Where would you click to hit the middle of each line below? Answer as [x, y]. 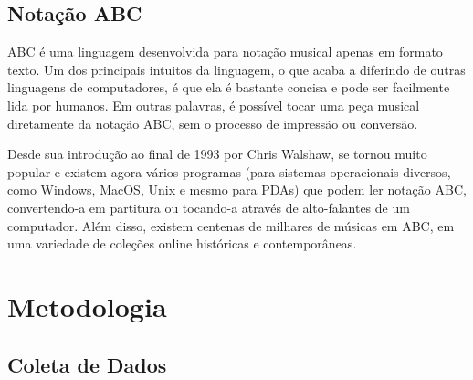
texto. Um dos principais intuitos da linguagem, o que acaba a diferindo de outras [236, 69]
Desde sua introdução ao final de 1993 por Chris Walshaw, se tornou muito [217, 154]
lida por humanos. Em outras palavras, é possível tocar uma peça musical [214, 105]
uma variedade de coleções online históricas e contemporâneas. [182, 243]
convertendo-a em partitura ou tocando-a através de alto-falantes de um [209, 207]
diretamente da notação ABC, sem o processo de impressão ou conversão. [213, 123]
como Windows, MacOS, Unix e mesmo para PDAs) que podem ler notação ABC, [237, 190]
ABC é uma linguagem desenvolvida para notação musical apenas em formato [225, 52]
